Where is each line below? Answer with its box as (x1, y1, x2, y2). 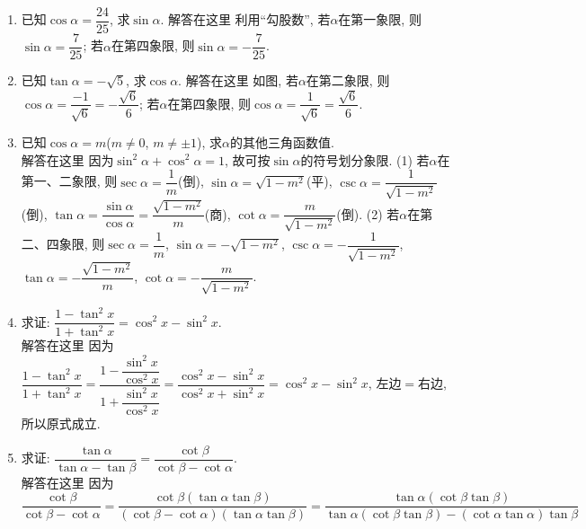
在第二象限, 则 (306, 71, 390, 90)
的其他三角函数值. (230, 132, 334, 151)
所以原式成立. (21, 414, 101, 433)
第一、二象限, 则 (21, 172, 118, 190)
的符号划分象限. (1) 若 (300, 150, 430, 169)
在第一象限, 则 (338, 10, 422, 29)
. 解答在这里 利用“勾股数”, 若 (160, 10, 331, 29)
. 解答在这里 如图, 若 (178, 71, 298, 90)
